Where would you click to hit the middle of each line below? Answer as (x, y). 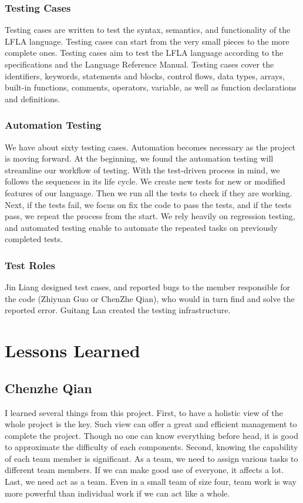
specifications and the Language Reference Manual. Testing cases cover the (139, 64)
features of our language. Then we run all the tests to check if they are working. (149, 192)
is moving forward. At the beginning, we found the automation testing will (139, 158)
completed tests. (34, 239)
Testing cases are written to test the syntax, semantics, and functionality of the (148, 30)
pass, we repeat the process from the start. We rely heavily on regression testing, (150, 216)
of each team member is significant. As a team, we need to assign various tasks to (151, 458)
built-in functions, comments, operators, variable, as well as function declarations (151, 87)
